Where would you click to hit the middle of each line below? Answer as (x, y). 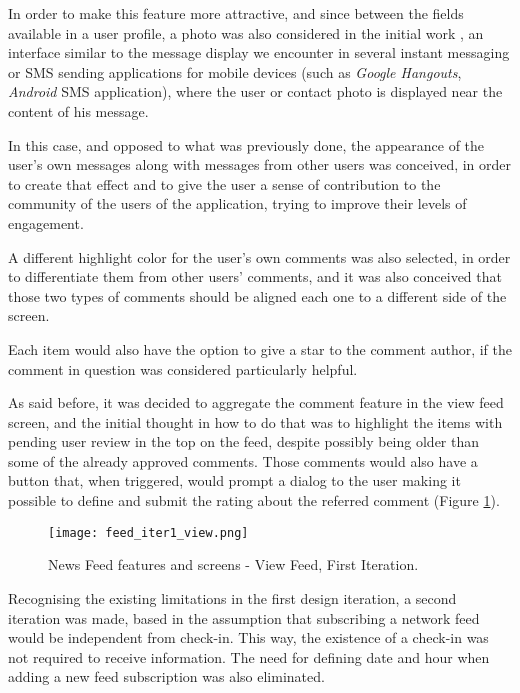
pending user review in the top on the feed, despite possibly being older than (244, 441)
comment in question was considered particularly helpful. (183, 368)
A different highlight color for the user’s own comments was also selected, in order (259, 256)
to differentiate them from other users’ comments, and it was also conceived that (255, 276)
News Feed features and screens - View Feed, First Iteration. (233, 564)
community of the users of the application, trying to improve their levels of (237, 203)
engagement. (46, 222)
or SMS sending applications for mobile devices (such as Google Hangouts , (235, 71)
